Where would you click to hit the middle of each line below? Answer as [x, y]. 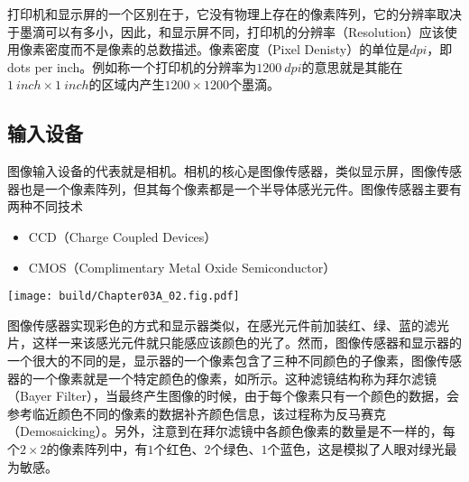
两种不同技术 [45, 206]
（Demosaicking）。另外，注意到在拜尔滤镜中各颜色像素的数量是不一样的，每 [231, 431]
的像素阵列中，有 [97, 448]
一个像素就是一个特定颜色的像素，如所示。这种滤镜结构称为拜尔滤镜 [234, 378]
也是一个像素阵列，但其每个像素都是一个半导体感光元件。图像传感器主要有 [240, 188]
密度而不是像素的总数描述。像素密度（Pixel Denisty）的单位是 [227, 49]
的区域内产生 [127, 84]
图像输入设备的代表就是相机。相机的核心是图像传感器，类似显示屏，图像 [222, 171]
